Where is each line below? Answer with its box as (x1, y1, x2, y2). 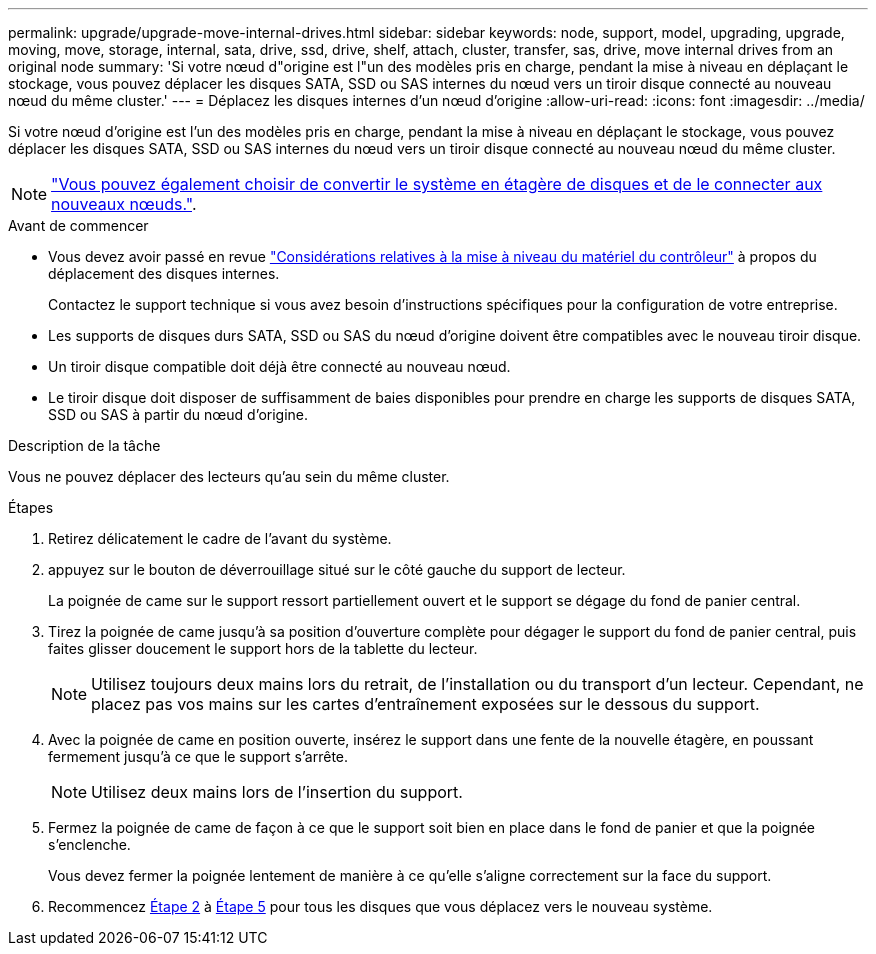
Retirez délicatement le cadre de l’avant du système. (48, 530, 392, 547)
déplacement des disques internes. (48, 265, 280, 282)
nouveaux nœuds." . (51, 194, 197, 214)
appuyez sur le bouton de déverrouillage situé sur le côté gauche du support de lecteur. (48, 561, 626, 578)
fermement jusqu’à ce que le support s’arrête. (48, 748, 349, 765)
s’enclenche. (48, 836, 131, 853)
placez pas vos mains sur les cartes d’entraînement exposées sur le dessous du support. (91, 694, 760, 714)
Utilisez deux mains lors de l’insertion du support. (91, 782, 463, 802)
